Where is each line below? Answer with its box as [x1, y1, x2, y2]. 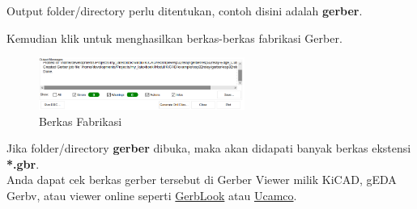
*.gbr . [6, 155, 40, 172]
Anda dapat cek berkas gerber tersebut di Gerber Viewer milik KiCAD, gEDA [6, 171, 397, 188]
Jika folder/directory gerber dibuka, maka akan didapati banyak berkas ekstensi [6, 140, 411, 157]
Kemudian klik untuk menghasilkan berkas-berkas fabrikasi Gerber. [6, 29, 343, 46]
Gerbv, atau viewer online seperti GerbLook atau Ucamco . [6, 187, 297, 204]
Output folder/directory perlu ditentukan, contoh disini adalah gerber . [6, 2, 363, 19]
